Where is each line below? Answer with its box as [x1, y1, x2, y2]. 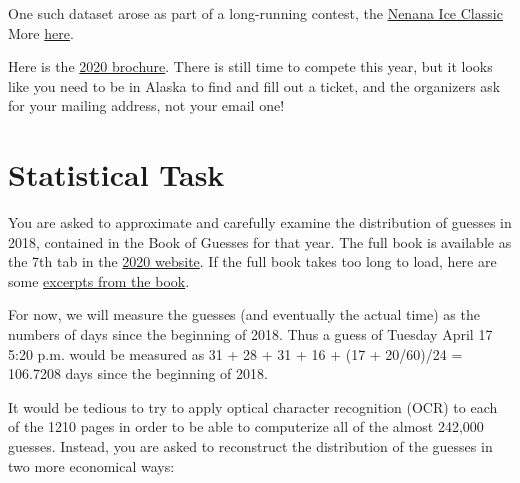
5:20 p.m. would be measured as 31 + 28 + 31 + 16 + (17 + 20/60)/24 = [8, 343, 463, 364]
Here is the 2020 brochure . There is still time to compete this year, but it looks [8, 56, 493, 77]
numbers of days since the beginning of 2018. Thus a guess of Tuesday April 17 [8, 324, 493, 345]
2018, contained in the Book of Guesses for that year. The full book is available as [8, 231, 512, 252]
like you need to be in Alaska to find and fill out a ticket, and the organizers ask [8, 75, 501, 96]
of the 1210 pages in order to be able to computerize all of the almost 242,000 [8, 416, 484, 437]
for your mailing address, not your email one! [8, 95, 285, 116]
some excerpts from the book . [8, 270, 190, 291]
